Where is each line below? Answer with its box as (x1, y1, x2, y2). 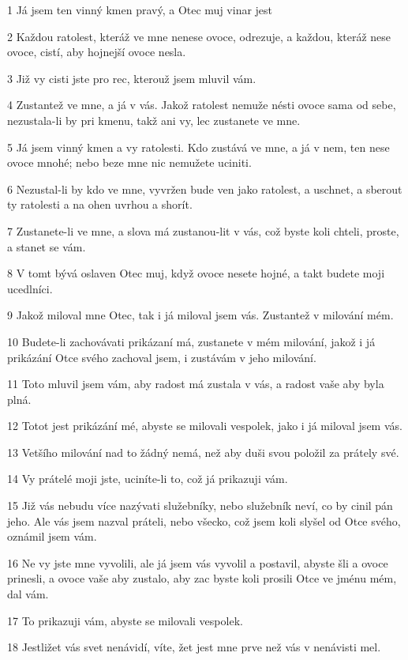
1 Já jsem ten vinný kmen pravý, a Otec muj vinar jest (7, 2, 273, 17)
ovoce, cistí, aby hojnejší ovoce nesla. (7, 43, 186, 60)
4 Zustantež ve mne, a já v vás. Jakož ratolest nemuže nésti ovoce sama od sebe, (7, 96, 396, 113)
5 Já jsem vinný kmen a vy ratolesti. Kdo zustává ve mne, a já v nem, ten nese (7, 138, 390, 155)
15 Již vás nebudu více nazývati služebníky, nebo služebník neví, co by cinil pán (7, 497, 393, 514)
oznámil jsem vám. (7, 528, 97, 545)
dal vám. (7, 586, 49, 602)
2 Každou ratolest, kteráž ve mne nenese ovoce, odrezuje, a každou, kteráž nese (7, 28, 391, 44)
